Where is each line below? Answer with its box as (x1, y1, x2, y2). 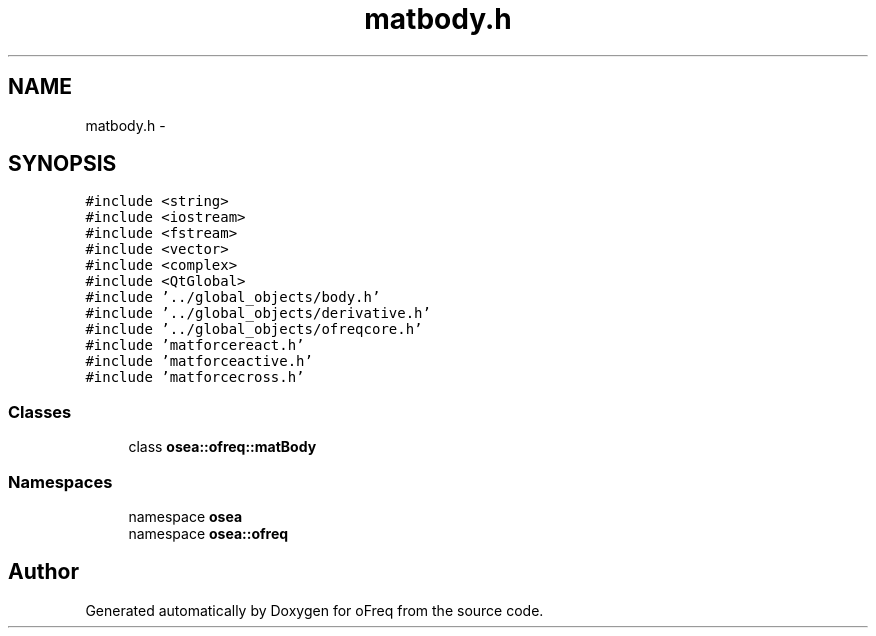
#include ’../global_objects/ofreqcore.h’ (85, 321, 423, 338)
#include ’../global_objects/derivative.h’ (85, 305, 431, 322)
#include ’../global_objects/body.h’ (85, 289, 381, 306)
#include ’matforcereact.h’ (85, 337, 305, 354)
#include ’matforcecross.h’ (85, 369, 305, 386)
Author (8, 559, 79, 585)
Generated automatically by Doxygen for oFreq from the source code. (85, 601, 544, 619)
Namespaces (8, 471, 113, 492)
